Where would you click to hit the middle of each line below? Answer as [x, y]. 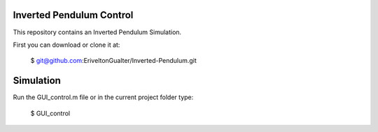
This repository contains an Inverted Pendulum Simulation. [97, 32]
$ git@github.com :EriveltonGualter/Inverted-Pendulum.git [114, 61]
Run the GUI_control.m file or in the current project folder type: [103, 97]
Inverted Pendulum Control [73, 15]
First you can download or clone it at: [66, 45]
